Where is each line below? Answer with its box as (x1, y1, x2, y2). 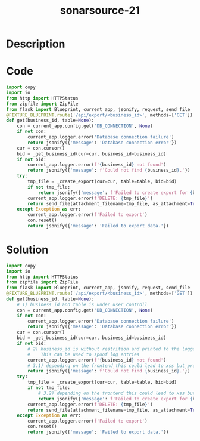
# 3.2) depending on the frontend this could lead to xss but (37, 390, 196, 396)
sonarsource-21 (60, 4, 140, 17)
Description (6, 37, 65, 51)
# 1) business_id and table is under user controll (17, 301, 148, 307)
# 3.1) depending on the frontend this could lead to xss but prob (27, 362, 198, 369)
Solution (6, 243, 49, 257)
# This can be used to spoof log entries (27, 351, 140, 357)
